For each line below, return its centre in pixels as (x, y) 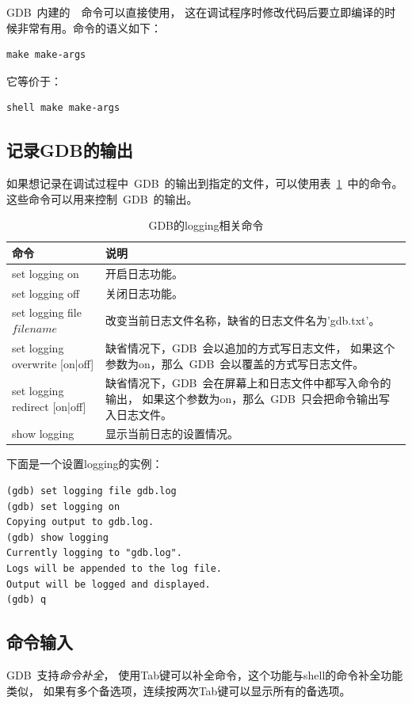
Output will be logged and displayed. (109, 584)
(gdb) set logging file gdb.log (92, 491)
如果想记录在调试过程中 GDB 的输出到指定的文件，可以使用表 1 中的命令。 (205, 183)
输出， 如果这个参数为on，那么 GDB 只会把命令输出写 (247, 398)
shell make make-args (63, 108)
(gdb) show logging (57, 537)
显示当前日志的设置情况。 (172, 434)
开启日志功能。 (144, 273)
